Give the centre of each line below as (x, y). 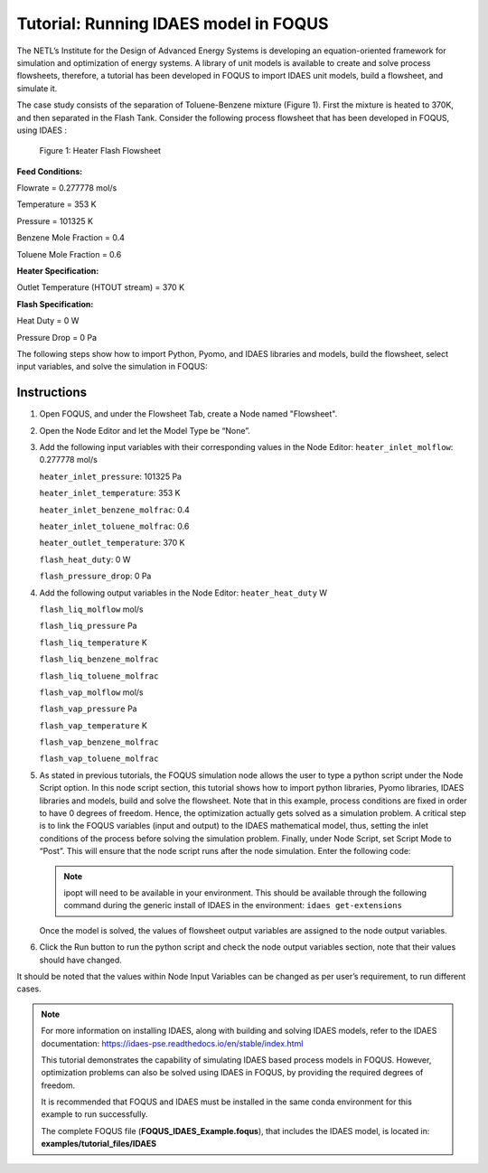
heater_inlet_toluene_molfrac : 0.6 (114, 526)
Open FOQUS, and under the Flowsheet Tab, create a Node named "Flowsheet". (188, 414)
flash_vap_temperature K (94, 725)
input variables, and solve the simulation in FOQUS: (112, 367)
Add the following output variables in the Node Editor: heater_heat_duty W (183, 593)
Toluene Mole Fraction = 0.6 (69, 254)
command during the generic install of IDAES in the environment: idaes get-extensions (233, 906)
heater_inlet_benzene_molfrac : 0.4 (114, 510)
